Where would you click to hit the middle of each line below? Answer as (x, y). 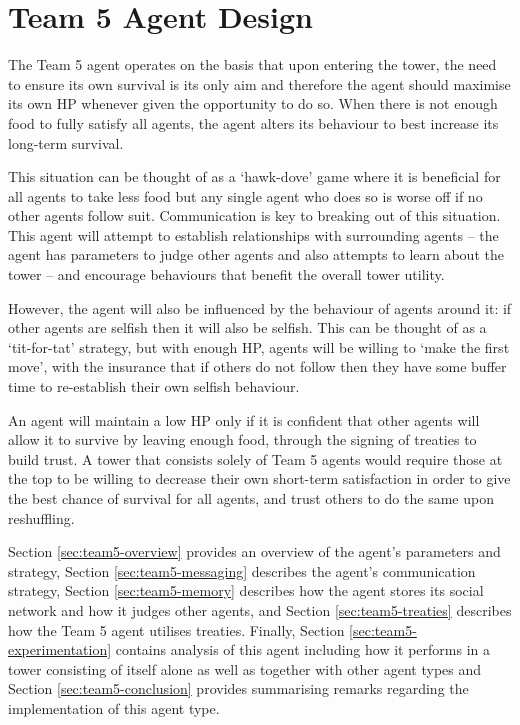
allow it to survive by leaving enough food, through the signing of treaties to (242, 439)
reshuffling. (41, 517)
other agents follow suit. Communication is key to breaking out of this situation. (254, 215)
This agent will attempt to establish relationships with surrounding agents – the (253, 234)
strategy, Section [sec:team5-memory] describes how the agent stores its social (246, 590)
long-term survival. (66, 142)
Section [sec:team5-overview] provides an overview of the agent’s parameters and (254, 551)
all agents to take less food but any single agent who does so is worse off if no (245, 195)
